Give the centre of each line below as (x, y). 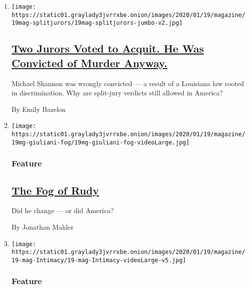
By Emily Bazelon (38, 109)
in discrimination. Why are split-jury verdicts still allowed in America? (117, 93)
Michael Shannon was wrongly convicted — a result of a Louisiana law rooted (128, 83)
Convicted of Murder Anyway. (89, 63)
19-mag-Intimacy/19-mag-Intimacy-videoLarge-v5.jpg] (99, 260)
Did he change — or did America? (63, 210)
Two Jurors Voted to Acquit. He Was (108, 48)
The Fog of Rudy (55, 190)
